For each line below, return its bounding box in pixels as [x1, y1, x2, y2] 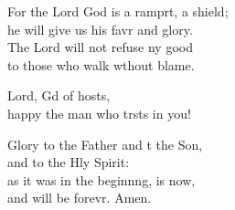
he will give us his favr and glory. [7, 19, 193, 38]
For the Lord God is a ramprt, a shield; [7, 2, 229, 20]
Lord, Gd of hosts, [7, 86, 111, 105]
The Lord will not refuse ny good [7, 37, 193, 57]
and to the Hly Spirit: [7, 152, 130, 172]
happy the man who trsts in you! [7, 103, 191, 122]
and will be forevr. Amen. [7, 188, 152, 207]
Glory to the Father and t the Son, [7, 134, 203, 153]
